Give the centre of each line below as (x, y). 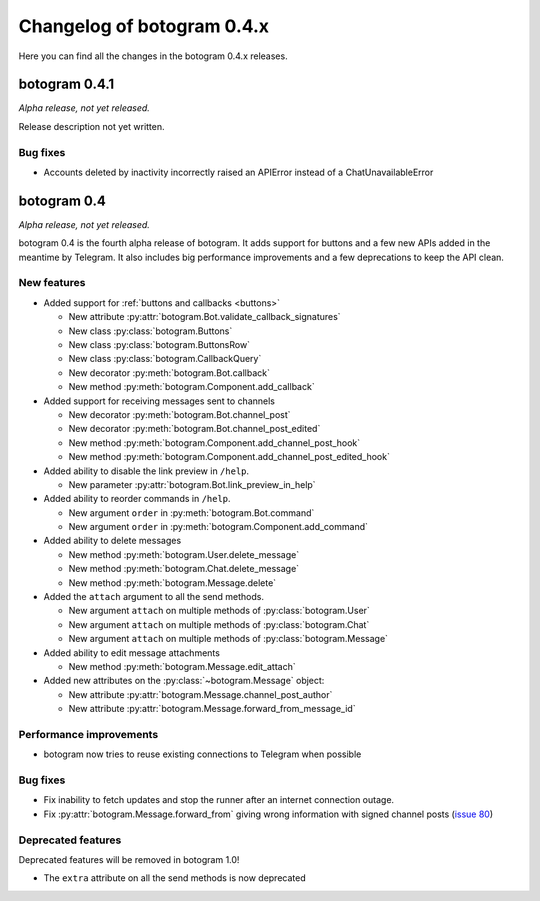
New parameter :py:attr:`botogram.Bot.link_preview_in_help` (192, 484)
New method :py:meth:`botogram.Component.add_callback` (191, 387)
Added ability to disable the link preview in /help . (146, 471)
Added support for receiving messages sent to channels (159, 401)
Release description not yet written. (91, 126)
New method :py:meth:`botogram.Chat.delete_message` (184, 569)
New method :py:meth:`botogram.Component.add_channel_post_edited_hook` (229, 457)
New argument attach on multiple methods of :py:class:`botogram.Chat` (219, 624)
